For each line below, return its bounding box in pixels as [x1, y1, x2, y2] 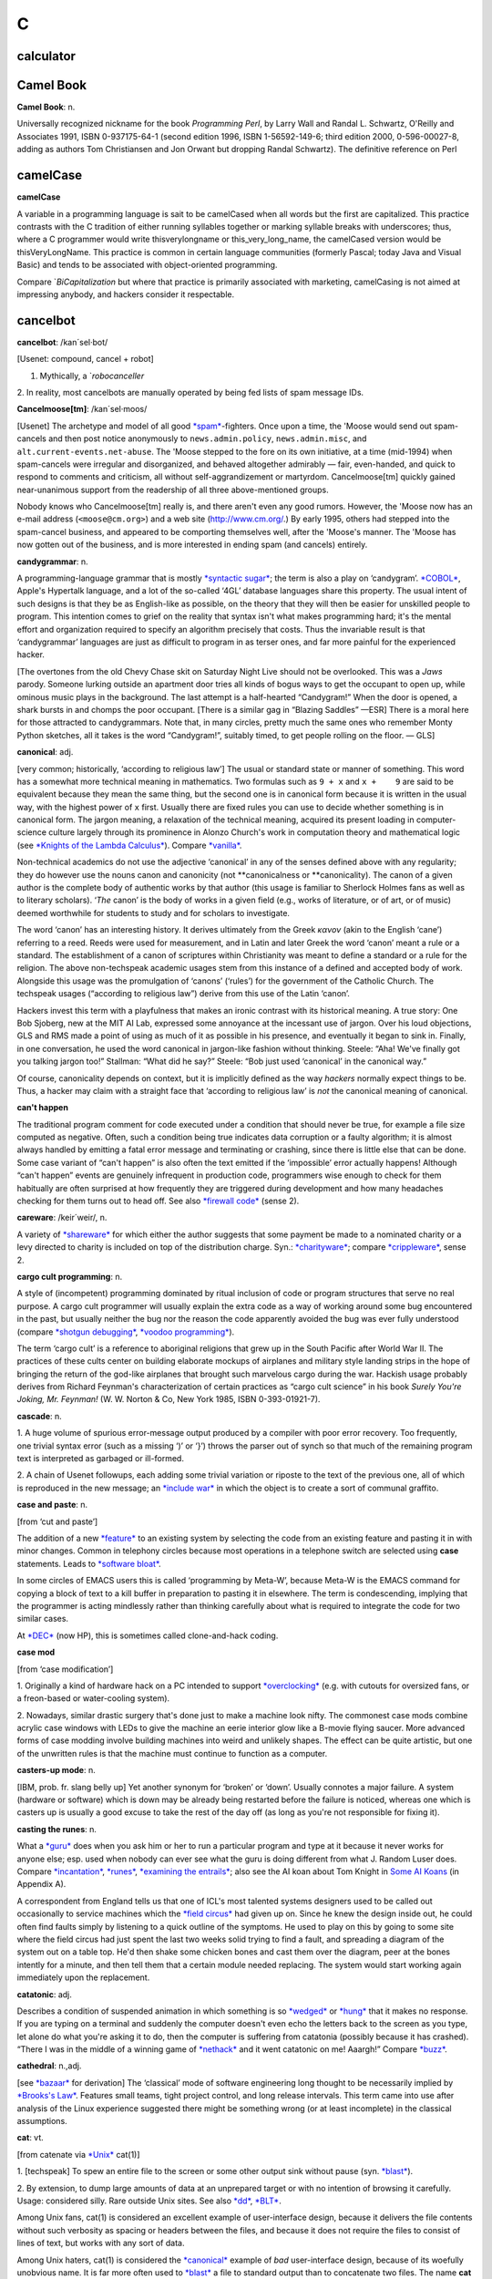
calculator [16, 48, 77, 64]
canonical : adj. [16, 747, 74, 758]
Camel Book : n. [16, 101, 76, 113]
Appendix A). [16, 1879, 67, 1890]
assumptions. [16, 2116, 67, 2127]
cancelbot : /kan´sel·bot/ [16, 336, 108, 347]
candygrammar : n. [16, 556, 88, 567]
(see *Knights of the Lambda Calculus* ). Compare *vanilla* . [16, 840, 242, 851]
